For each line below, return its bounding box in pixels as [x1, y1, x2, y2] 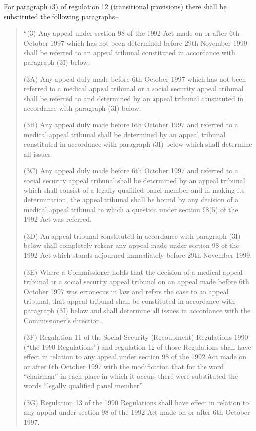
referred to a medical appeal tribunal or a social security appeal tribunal [23, 83, 244, 94]
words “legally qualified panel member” [23, 380, 143, 391]
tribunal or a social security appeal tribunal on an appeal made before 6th [23, 276, 249, 287]
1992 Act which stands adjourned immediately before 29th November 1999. [23, 250, 252, 260]
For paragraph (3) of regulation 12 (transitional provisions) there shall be [4, 1, 227, 11]
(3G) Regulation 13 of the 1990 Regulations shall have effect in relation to [23, 397, 249, 407]
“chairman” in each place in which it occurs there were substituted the [23, 370, 238, 381]
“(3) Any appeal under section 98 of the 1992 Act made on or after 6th [23, 28, 240, 38]
